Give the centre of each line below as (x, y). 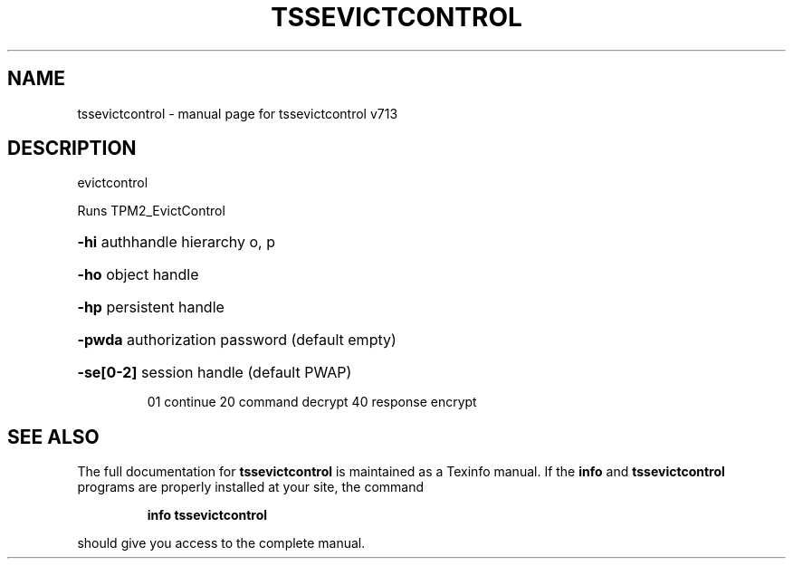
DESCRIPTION (72, 149)
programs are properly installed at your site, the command (251, 487)
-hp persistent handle (151, 307)
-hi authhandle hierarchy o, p (176, 242)
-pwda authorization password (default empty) (237, 340)
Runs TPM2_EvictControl (151, 211)
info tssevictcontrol (207, 515)
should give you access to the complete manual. (221, 543)
